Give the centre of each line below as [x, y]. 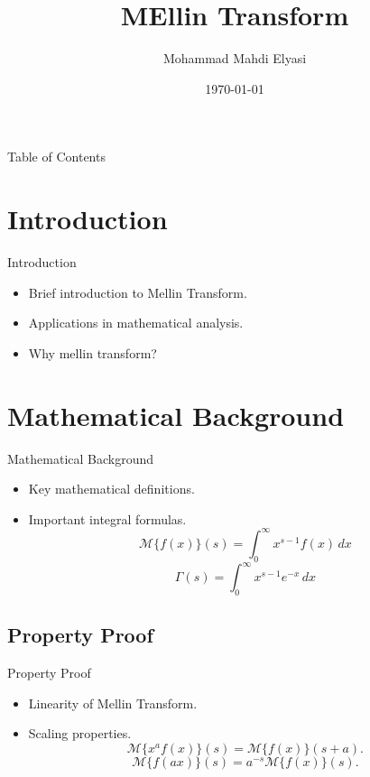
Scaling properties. [80, 733]
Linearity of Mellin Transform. [113, 703]
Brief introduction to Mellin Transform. [138, 292]
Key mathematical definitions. [111, 489]
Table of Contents [56, 157]
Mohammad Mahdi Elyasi [235, 58]
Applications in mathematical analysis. [136, 323]
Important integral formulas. [107, 518]
